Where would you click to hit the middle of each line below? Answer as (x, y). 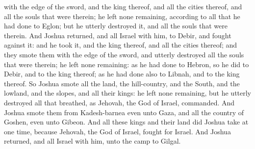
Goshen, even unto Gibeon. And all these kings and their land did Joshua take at (126, 122)
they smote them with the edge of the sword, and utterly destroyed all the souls (124, 54)
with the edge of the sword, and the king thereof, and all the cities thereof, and (123, 6)
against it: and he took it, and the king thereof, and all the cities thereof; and (121, 45)
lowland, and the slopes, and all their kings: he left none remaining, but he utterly (128, 93)
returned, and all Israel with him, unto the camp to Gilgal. (92, 141)
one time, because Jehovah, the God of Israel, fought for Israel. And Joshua (117, 131)
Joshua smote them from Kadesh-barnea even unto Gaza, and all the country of (124, 112)
